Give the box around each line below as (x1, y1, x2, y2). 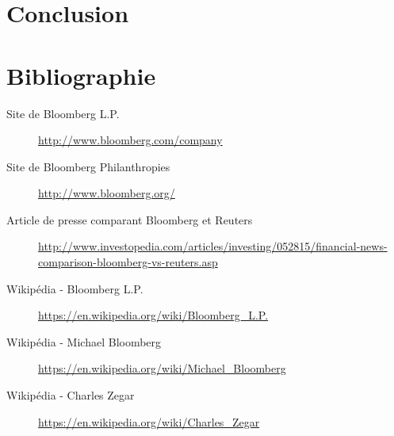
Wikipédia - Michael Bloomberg (6, 333, 162, 350)
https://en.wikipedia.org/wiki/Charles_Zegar (38, 413, 260, 430)
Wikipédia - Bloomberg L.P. (6, 280, 143, 296)
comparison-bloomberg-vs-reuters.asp (38, 254, 218, 270)
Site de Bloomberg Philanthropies (6, 158, 170, 174)
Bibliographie (6, 59, 156, 91)
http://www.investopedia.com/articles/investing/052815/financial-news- (38, 238, 388, 254)
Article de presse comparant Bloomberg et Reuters (6, 211, 253, 228)
